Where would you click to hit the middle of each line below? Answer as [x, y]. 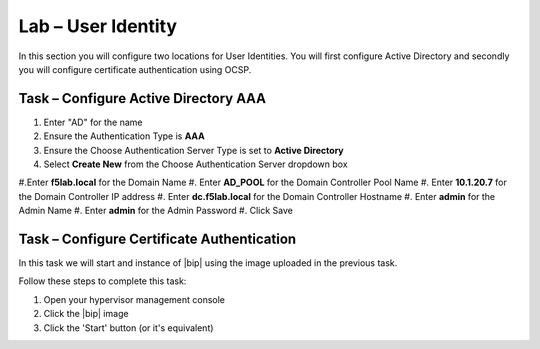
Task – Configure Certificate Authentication [157, 239]
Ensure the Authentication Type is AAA [124, 136]
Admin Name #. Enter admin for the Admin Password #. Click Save [156, 211]
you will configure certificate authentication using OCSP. [135, 69]
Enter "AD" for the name [93, 122]
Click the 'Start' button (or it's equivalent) [128, 327]
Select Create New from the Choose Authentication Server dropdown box [196, 164]
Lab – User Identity [98, 26]
